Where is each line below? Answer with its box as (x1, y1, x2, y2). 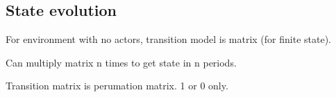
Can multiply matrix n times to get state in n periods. (6, 55, 237, 69)
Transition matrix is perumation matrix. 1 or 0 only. (6, 78, 228, 93)
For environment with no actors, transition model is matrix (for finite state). (6, 32, 331, 46)
